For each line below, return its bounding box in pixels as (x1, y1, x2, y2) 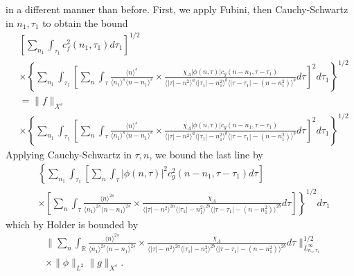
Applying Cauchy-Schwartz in (6, 147, 132, 161)
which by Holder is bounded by (6, 217, 139, 231)
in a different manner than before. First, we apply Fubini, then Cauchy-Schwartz (6, 2, 348, 16)
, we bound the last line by (149, 147, 263, 161)
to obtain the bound (42, 15, 128, 30)
